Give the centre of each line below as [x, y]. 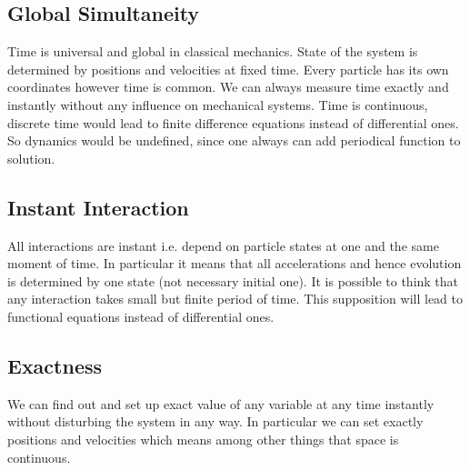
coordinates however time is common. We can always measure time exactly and [228, 87]
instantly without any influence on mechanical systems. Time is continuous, [218, 104]
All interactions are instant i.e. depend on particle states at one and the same [223, 245]
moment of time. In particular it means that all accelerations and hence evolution [235, 263]
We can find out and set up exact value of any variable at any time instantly [221, 403]
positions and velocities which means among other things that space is [203, 439]
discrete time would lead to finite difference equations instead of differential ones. [233, 122]
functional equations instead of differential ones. [141, 316]
